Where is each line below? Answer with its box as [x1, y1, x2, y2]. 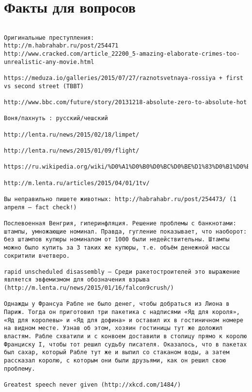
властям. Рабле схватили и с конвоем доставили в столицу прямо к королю [4, 333, 247, 340]
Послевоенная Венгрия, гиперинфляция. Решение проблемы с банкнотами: [4, 220, 236, 227]
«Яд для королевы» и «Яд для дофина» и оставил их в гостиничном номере [4, 316, 243, 324]
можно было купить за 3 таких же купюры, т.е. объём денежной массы [4, 244, 230, 251]
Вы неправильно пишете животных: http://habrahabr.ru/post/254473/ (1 [4, 195, 236, 203]
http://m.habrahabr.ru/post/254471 [4, 42, 119, 49]
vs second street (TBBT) [4, 82, 84, 90]
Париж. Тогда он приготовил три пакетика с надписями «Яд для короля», [4, 309, 240, 316]
